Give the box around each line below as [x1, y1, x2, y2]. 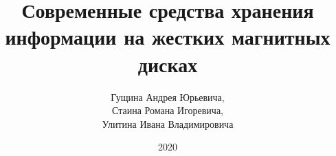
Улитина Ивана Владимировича [102, 116, 234, 131]
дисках [137, 49, 198, 78]
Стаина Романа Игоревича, [111, 103, 223, 118]
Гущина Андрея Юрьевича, [111, 89, 225, 104]
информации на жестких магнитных [5, 23, 331, 51]
